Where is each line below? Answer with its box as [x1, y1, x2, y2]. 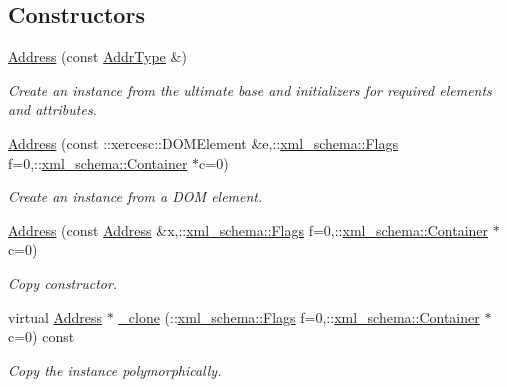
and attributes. [8, 99, 97, 120]
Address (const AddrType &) [8, 46, 187, 67]
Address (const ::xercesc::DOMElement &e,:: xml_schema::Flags [8, 132, 399, 153]
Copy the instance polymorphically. [8, 359, 222, 380]
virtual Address [8, 306, 102, 327]
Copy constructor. [8, 272, 118, 293]
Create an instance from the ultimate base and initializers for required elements [8, 79, 492, 100]
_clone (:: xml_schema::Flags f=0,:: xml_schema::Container [118, 306, 480, 327]
